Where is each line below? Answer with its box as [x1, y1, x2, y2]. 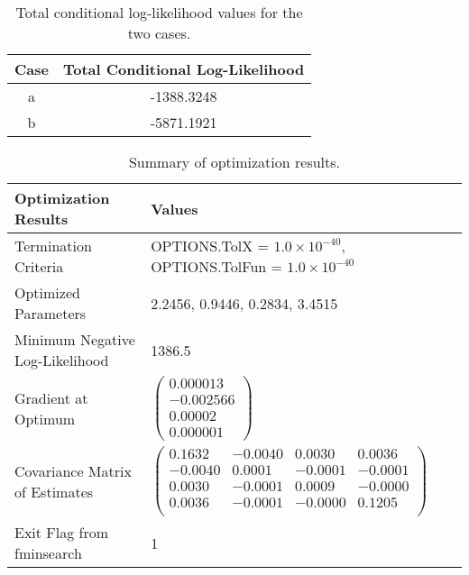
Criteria [14, 256, 64, 277]
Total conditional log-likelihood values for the [15, 2, 303, 23]
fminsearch [14, 543, 82, 564]
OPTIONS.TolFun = [151, 256, 282, 277]
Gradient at [14, 387, 88, 408]
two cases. [127, 23, 191, 43]
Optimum [14, 407, 76, 429]
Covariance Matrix [14, 460, 132, 481]
